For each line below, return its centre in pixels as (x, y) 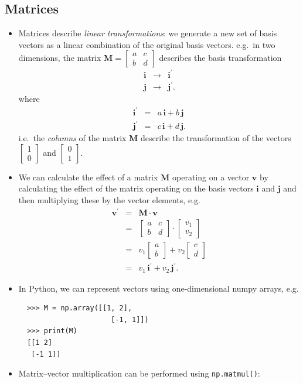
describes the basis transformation (220, 58)
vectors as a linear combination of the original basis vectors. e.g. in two (147, 44)
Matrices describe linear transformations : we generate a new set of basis (148, 33)
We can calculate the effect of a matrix (88, 177)
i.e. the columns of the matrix (72, 138)
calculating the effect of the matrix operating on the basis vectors (136, 188)
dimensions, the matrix (60, 58)
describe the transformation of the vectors (216, 138)
